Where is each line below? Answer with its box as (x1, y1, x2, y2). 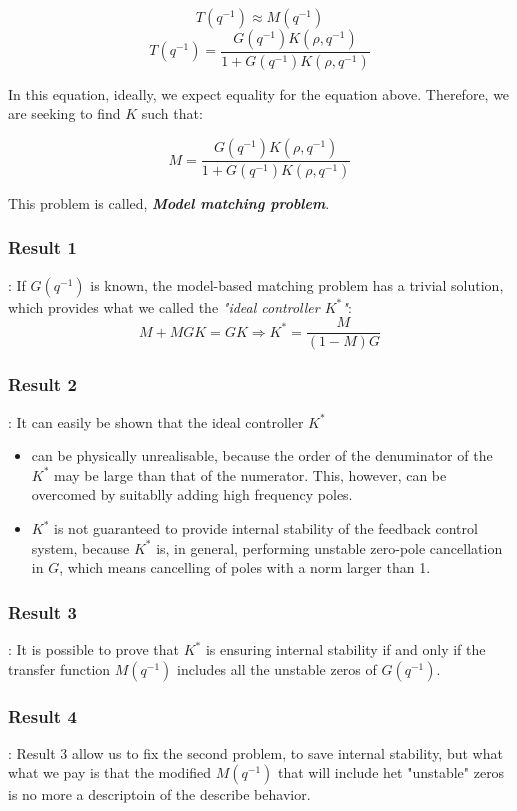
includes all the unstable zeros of (177, 658, 377, 679)
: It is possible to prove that (8, 639, 179, 659)
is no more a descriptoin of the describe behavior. (8, 784, 311, 805)
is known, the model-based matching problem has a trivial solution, (90, 274, 504, 295)
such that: (141, 103, 203, 124)
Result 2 (8, 372, 77, 397)
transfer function (8, 658, 111, 679)
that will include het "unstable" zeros (278, 762, 505, 783)
